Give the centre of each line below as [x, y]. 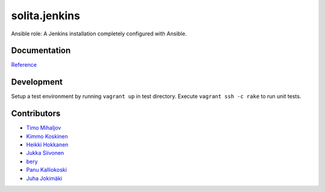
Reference [24, 65]
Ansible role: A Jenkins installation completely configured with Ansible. [99, 34]
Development [37, 82]
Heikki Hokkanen [47, 145]
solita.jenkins [46, 16]
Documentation [41, 51]
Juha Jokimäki [44, 178]
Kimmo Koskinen [47, 136]
